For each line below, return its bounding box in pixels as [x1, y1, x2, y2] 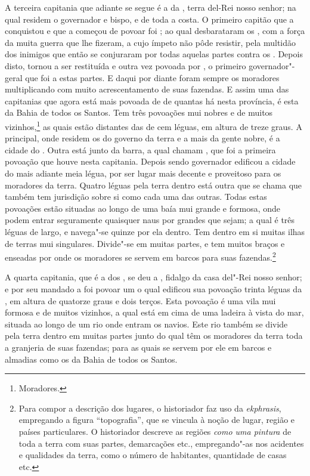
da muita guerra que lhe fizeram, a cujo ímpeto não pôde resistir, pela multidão [5, 36, 296, 48]
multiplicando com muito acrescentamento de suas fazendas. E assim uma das [5, 83, 289, 95]
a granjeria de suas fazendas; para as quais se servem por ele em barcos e [5, 341, 272, 353]
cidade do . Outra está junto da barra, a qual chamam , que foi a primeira [5, 143, 276, 156]
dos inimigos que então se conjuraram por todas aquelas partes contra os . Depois [5, 48, 303, 60]
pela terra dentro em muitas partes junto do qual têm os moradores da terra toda [5, 329, 303, 342]
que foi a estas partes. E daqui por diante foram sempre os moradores [25, 71, 280, 84]
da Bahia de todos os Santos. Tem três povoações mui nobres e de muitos [5, 106, 273, 119]
